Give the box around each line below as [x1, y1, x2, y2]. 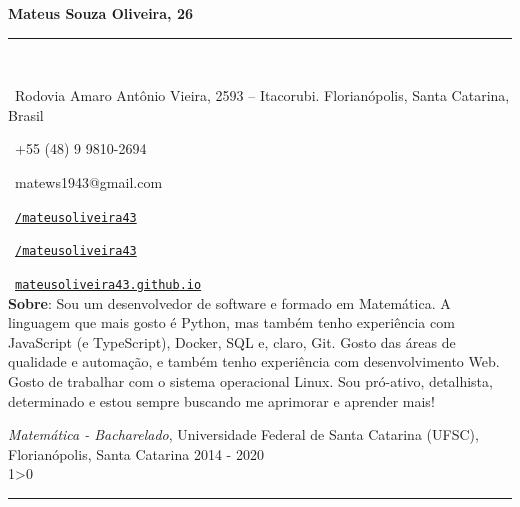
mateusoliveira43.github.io [15, 277, 202, 292]
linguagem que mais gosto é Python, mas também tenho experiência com [8, 312, 455, 333]
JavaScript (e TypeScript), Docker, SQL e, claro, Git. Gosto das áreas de [8, 331, 456, 352]
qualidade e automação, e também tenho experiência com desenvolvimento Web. [8, 351, 500, 372]
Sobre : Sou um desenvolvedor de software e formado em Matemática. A [8, 292, 451, 313]
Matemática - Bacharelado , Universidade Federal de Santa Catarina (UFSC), [8, 424, 479, 445]
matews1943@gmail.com [14, 171, 163, 192]
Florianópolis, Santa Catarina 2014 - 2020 [8, 443, 264, 464]
